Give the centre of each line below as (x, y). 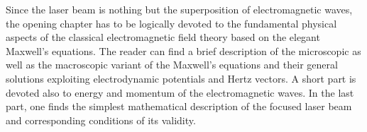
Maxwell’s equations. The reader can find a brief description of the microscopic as (183, 50)
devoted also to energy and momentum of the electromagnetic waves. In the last (180, 92)
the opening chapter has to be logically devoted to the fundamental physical (171, 23)
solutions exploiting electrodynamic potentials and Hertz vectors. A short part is (181, 78)
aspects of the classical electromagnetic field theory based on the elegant (163, 37)
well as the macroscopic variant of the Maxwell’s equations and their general (172, 65)
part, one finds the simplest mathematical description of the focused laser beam (179, 106)
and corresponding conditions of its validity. (101, 120)
